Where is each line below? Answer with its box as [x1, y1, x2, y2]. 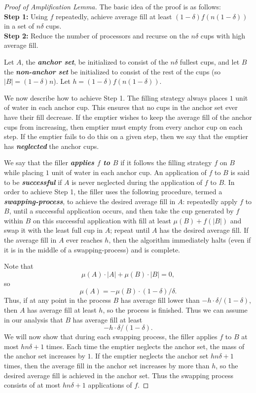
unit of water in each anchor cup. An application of [51, 167, 207, 177]
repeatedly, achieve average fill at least [55, 11, 172, 21]
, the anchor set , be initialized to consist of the [21, 56, 168, 67]
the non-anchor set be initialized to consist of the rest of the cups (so [4, 66, 221, 76]
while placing [4, 167, 44, 177]
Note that [4, 261, 34, 271]
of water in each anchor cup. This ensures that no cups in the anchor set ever [4, 102, 238, 112]
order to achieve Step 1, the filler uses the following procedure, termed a [4, 186, 222, 197]
